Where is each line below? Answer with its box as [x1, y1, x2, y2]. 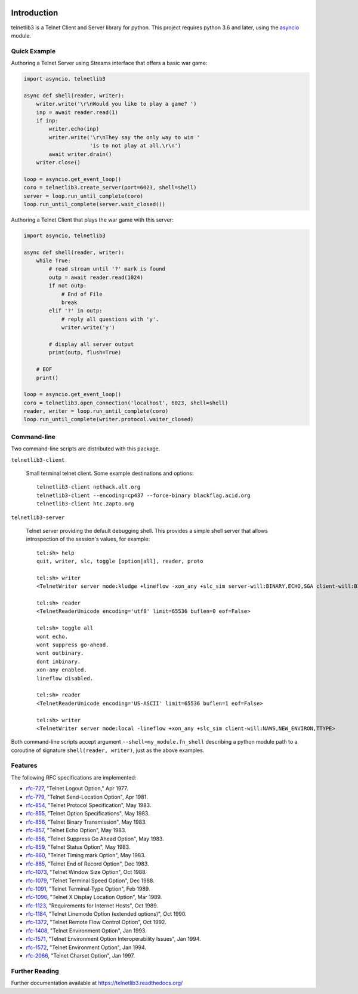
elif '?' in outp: [48, 308, 103, 314]
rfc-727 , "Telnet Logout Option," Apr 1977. [26, 785, 128, 792]
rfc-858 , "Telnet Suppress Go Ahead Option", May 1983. [26, 835, 164, 842]
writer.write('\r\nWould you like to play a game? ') [36, 100, 197, 108]
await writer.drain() [48, 151, 112, 158]
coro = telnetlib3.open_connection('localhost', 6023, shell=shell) [23, 399, 229, 406]
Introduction [11, 8, 58, 18]
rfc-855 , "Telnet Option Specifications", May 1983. [26, 810, 150, 817]
